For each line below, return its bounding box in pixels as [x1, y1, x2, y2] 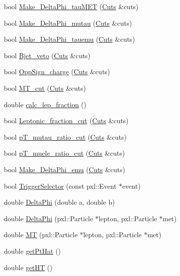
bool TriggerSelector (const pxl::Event [4, 180, 117, 191]
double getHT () [4, 262, 52, 272]
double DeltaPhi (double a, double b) [4, 197, 115, 207]
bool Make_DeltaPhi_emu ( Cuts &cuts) [4, 164, 125, 174]
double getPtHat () [4, 245, 61, 256]
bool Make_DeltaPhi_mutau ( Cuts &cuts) [4, 17, 132, 28]
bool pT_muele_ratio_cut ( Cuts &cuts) [4, 148, 125, 158]
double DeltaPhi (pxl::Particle [4, 213, 93, 223]
